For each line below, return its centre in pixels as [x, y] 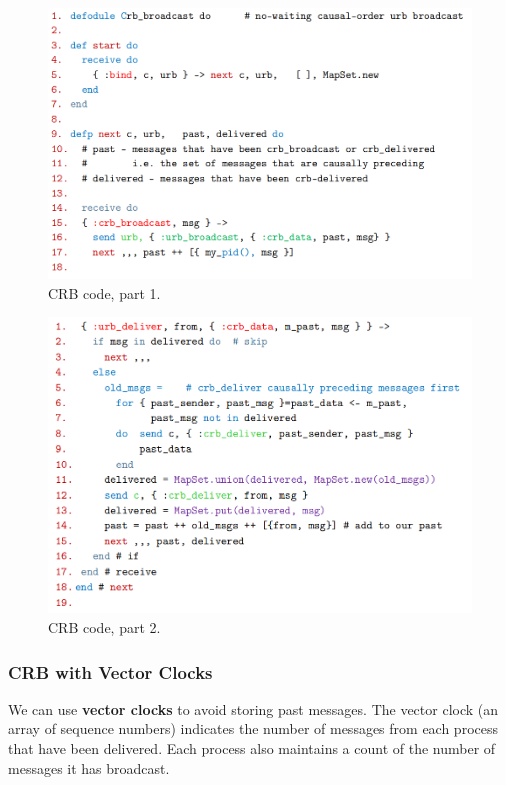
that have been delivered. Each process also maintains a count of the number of [252, 748]
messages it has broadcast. [89, 767]
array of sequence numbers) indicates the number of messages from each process [253, 728]
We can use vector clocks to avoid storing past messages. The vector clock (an [253, 708]
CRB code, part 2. [104, 627]
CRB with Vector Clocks [110, 671]
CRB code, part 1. [104, 292]
